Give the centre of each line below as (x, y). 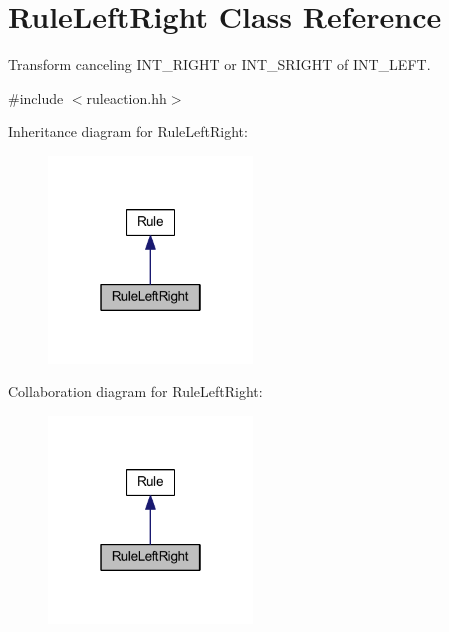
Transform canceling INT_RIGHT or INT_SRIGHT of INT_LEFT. (219, 64)
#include (36, 97)
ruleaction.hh (126, 97)
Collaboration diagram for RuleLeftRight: (135, 391)
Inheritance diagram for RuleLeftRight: (128, 131)
